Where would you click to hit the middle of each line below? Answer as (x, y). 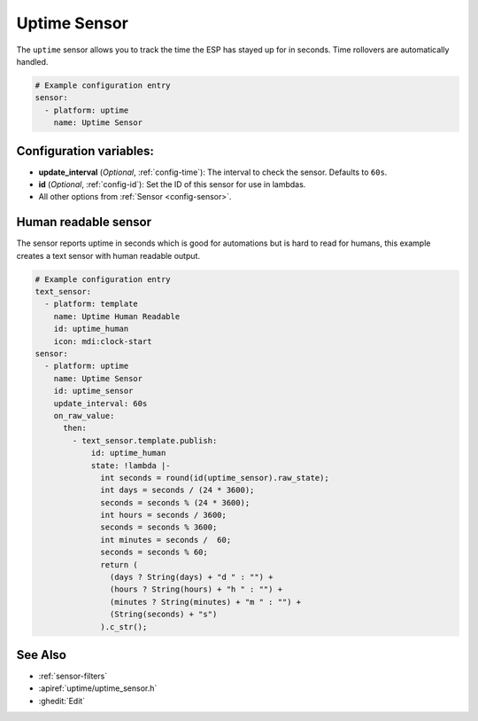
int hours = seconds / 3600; (164, 515)
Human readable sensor (84, 222)
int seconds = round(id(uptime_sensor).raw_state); (215, 478)
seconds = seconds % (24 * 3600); (175, 502)
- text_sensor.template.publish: (145, 440)
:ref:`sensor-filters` (73, 676)
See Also (41, 655)
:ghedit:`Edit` (62, 701)
